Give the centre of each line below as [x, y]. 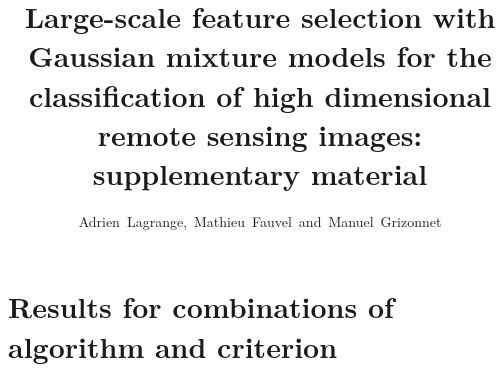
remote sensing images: [260, 133]
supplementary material [260, 172]
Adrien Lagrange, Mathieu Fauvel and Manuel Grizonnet [260, 220]
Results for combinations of [201, 306]
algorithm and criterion [173, 345]
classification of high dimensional [260, 94]
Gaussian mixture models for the [260, 55]
